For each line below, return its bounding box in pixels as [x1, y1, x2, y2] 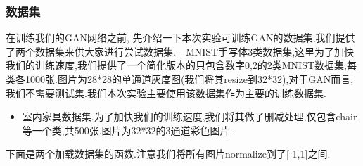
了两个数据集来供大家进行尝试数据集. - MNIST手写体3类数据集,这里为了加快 [6, 44, 355, 58]
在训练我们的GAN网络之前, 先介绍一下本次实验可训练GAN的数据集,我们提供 [6, 30, 355, 45]
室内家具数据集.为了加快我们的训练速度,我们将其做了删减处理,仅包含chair [22, 109, 357, 124]
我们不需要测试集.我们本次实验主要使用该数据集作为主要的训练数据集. [6, 85, 326, 100]
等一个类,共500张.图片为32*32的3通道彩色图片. [22, 122, 233, 137]
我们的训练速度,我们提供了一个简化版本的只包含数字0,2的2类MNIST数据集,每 [6, 58, 357, 72]
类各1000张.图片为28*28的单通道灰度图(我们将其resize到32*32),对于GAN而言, [6, 72, 354, 86]
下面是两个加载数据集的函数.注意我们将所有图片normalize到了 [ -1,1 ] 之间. [6, 146, 331, 161]
